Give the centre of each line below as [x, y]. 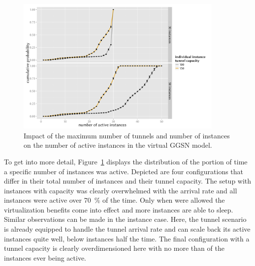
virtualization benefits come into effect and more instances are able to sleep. [119, 209]
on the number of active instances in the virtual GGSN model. [118, 145]
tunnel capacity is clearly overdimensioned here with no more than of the [114, 248]
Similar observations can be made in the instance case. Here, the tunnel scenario [125, 219]
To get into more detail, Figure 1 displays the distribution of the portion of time [126, 161]
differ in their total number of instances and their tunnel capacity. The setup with [128, 181]
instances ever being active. [45, 257]
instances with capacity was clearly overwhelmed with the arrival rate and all [121, 190]
